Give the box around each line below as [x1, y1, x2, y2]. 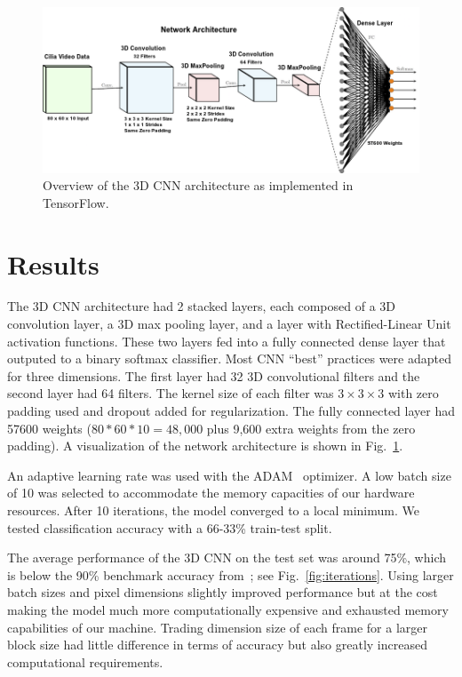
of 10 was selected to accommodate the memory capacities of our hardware [7, 483, 415, 502]
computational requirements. [7, 652, 163, 671]
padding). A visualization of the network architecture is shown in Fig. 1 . [7, 436, 403, 455]
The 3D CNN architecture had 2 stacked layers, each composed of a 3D [7, 297, 395, 315]
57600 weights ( [7, 418, 92, 437]
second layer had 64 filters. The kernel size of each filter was [7, 384, 334, 402]
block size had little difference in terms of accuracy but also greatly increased [7, 635, 427, 654]
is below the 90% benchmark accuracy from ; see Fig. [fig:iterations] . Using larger [7, 565, 454, 584]
